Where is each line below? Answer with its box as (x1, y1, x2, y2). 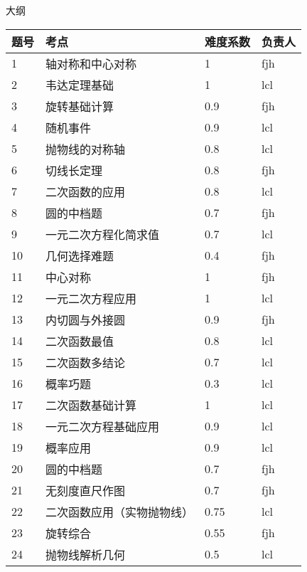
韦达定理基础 (45, 76, 114, 93)
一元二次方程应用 (45, 290, 137, 307)
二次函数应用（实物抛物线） (45, 503, 194, 520)
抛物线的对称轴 (45, 140, 126, 157)
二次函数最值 (45, 332, 114, 349)
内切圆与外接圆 (45, 311, 126, 328)
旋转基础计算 (45, 97, 114, 115)
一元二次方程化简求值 (45, 226, 160, 243)
